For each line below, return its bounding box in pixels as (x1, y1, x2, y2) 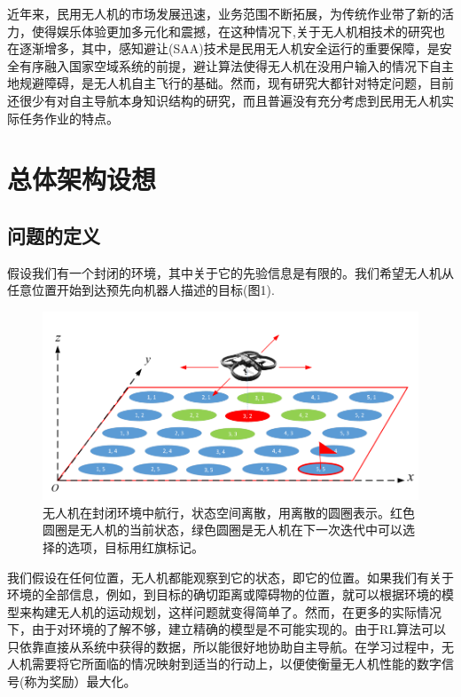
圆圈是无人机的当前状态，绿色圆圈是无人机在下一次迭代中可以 (43, 520, 402, 539)
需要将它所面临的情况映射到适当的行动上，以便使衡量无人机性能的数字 (31, 654, 441, 673)
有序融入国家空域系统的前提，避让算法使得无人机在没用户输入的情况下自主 (19, 56, 454, 75)
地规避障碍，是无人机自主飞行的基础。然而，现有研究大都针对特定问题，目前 (7, 74, 454, 92)
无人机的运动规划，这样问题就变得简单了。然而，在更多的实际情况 (56, 602, 441, 621)
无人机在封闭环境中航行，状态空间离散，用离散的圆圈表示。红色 (43, 503, 415, 521)
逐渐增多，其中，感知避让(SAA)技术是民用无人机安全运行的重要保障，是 (19, 39, 440, 58)
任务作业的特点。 (19, 108, 119, 127)
